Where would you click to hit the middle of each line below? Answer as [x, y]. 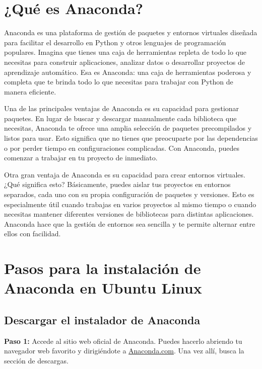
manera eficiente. [30, 91]
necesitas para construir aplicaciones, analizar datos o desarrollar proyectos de [124, 62]
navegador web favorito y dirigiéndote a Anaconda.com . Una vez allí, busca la [124, 351]
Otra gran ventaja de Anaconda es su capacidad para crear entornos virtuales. [125, 174]
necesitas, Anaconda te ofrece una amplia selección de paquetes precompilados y [128, 128]
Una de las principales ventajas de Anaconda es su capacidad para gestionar [122, 108]
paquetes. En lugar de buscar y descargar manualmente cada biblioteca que [120, 118]
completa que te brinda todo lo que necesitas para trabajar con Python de [119, 82]
